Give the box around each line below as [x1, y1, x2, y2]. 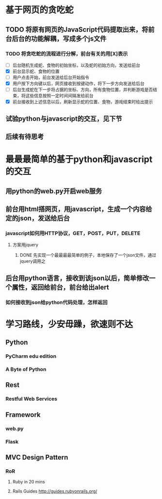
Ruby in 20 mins [12, 479, 45, 485]
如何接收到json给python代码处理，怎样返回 [5, 299, 108, 306]
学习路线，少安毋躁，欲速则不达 [5, 318, 133, 330]
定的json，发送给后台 [5, 214, 70, 222]
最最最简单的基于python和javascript [5, 154, 153, 165]
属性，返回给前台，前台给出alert [12, 283, 110, 291]
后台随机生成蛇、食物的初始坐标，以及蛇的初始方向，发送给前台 [12, 62, 140, 68]
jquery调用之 [19, 259, 46, 264]
